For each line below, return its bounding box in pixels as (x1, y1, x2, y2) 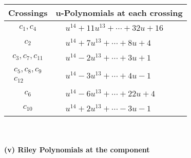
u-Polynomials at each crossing (55, 7, 183, 18)
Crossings (8, 7, 48, 18)
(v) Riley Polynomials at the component (4, 144, 150, 155)
